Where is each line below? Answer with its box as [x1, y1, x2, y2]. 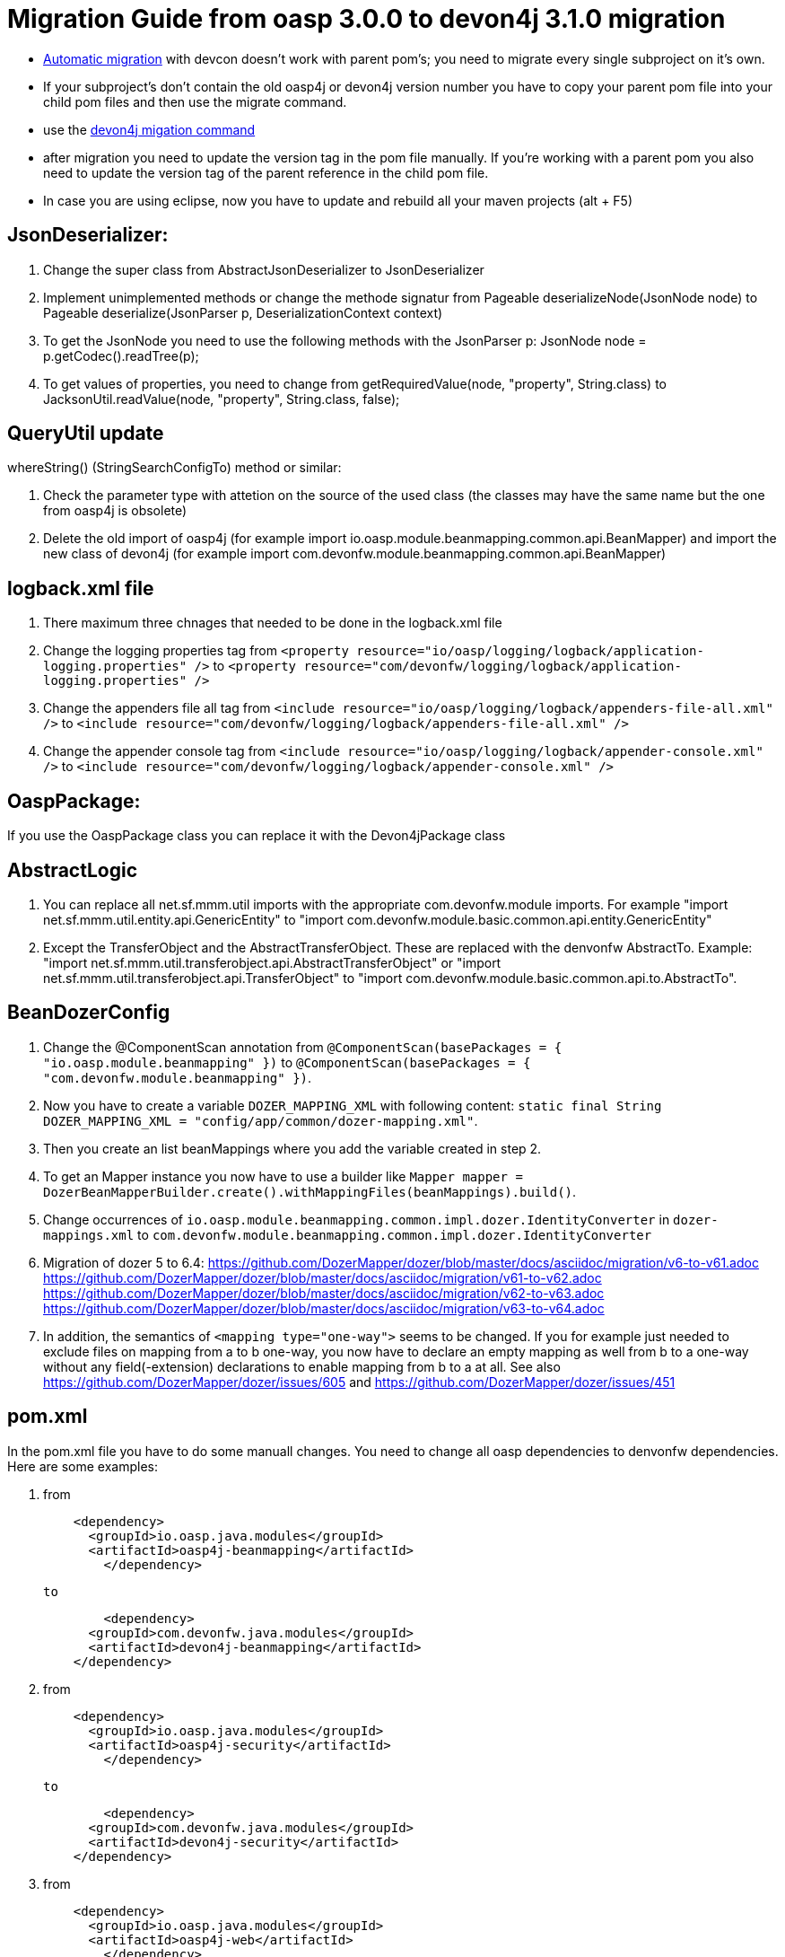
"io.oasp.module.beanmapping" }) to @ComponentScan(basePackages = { [43, 1054, 531, 1070]
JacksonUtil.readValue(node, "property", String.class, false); [43, 391, 400, 407]
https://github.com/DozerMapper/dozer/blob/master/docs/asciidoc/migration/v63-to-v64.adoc [43, 1300, 605, 1316]
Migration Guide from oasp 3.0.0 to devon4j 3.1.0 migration [7, 4, 726, 34]
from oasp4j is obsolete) [43, 503, 188, 519]
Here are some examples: [7, 1458, 159, 1474]
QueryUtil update [7, 422, 164, 445]
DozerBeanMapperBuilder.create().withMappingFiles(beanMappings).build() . [43, 1183, 577, 1199]
